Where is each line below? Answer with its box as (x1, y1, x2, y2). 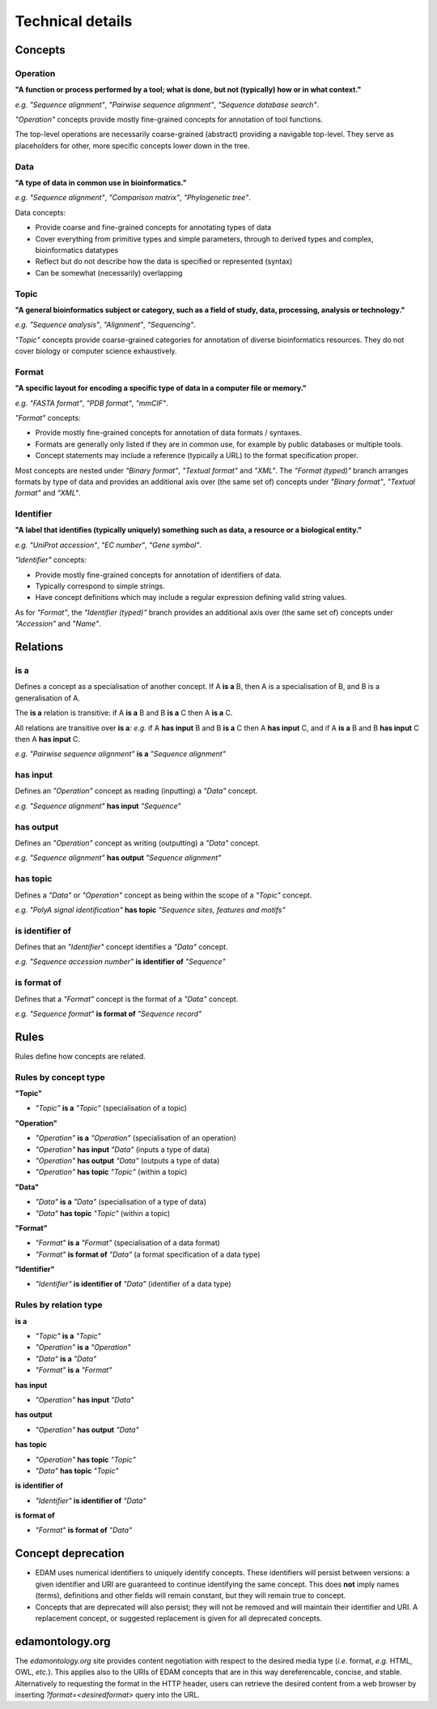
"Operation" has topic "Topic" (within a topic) (35, 1167, 188, 1177)
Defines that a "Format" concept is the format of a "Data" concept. (15, 994, 239, 1004)
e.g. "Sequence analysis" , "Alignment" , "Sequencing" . (15, 320, 196, 330)
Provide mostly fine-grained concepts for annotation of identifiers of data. (35, 570, 282, 580)
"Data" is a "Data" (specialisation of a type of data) (35, 1197, 206, 1207)
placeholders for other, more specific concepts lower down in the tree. (15, 140, 250, 150)
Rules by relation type (15, 1300, 103, 1311)
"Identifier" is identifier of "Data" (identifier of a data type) (35, 1279, 231, 1289)
